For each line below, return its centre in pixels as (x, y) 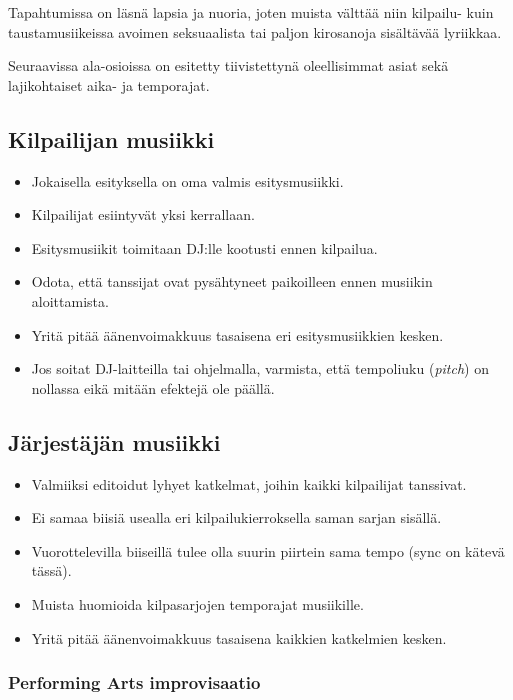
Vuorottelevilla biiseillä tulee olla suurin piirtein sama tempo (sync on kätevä (268, 550)
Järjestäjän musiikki (114, 441)
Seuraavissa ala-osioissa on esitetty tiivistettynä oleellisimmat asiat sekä (228, 65)
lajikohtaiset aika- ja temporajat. (109, 84)
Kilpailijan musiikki (111, 138)
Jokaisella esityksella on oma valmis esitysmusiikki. (187, 180)
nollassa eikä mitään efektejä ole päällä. (153, 387)
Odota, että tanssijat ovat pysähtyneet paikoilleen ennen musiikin (232, 281)
